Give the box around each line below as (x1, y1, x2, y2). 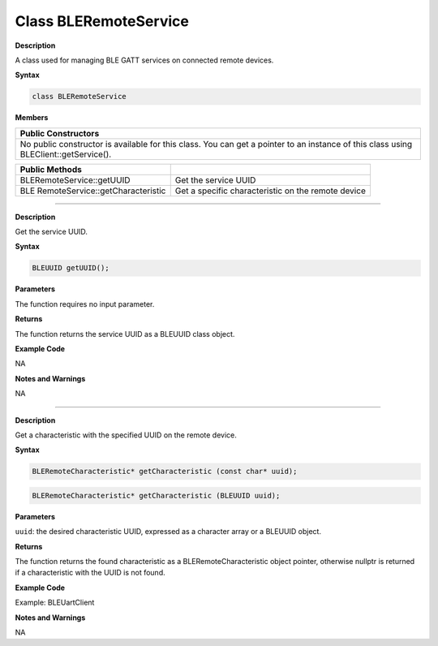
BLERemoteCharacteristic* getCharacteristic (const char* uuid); (32, 467, 298, 476)
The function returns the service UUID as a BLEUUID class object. (15, 329, 235, 338)
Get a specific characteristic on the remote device (174, 185, 367, 196)
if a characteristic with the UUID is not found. (15, 568, 165, 578)
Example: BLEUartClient (15, 597, 95, 608)
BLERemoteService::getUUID (19, 174, 131, 186)
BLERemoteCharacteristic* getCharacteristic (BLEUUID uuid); (32, 491, 281, 500)
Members (15, 113, 49, 123)
